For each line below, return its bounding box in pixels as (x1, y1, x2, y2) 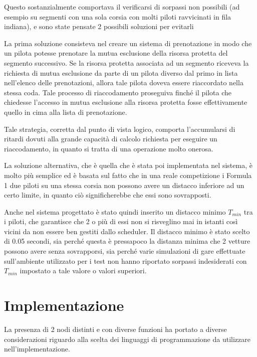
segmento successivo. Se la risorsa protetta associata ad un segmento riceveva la (4, 57, 249, 68)
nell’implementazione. (4, 343, 70, 354)
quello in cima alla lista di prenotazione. (4, 106, 127, 117)
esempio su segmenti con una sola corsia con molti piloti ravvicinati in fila (4, 11, 231, 22)
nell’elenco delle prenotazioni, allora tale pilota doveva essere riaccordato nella (4, 77, 243, 88)
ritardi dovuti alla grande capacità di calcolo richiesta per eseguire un (4, 133, 217, 144)
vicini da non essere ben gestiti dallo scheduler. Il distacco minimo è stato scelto (4, 226, 250, 236)
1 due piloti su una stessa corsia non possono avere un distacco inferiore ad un (4, 180, 244, 190)
